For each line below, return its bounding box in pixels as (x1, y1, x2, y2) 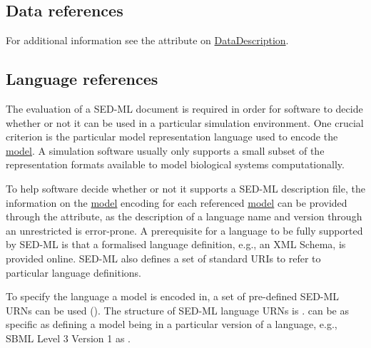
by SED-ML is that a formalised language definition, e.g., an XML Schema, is (6, 237, 346, 252)
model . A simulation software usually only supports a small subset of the (6, 143, 325, 158)
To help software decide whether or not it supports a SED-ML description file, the (6, 180, 365, 195)
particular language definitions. (6, 265, 141, 280)
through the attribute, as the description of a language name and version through (6, 209, 362, 224)
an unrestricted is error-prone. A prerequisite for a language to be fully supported (6, 222, 363, 237)
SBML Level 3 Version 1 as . (6, 330, 131, 345)
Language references (6, 68, 158, 90)
